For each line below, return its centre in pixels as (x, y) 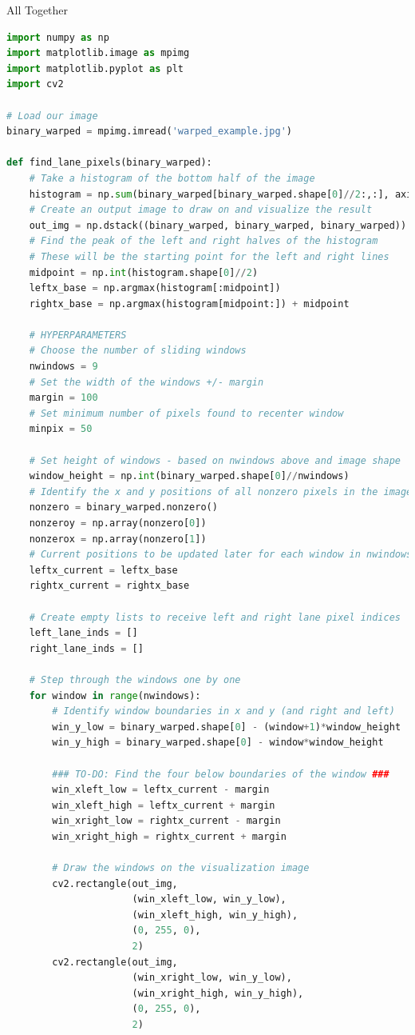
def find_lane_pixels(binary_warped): (109, 163)
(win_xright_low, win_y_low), (212, 978)
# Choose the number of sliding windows (138, 351)
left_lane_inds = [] (83, 633)
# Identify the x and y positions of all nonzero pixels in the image (221, 492)
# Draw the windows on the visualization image (181, 868)
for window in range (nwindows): (115, 695)
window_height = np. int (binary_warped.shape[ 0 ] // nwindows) (189, 476)
